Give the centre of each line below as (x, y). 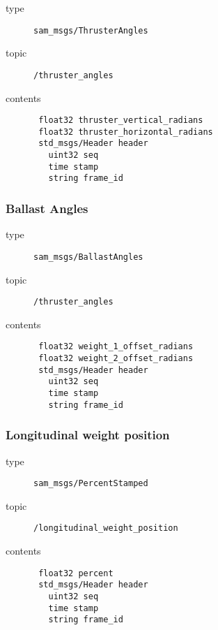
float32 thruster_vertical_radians (121, 120)
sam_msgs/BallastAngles (88, 257)
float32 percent (76, 573)
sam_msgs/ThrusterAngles (91, 30)
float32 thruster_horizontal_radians (126, 132)
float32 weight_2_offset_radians (116, 358)
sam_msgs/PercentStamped (91, 484)
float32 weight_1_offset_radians (116, 347)
